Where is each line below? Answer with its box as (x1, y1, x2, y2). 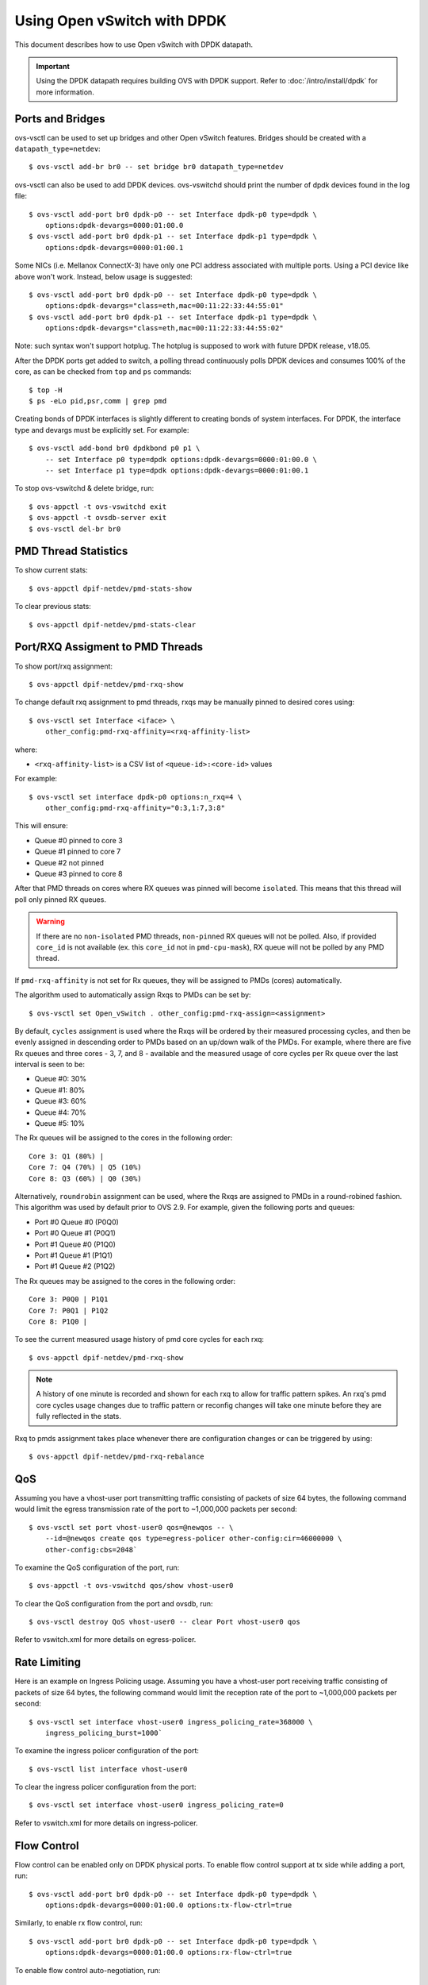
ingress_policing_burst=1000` (44, 1728, 162, 1737)
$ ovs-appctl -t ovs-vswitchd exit (29, 502, 167, 511)
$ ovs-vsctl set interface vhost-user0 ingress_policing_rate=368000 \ (29, 1717, 313, 1726)
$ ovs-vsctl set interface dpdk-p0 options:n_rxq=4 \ (29, 792, 242, 801)
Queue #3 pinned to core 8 (34, 869, 123, 879)
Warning (36, 917, 65, 927)
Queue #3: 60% (34, 1097, 87, 1106)
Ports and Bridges (14, 112, 106, 125)
